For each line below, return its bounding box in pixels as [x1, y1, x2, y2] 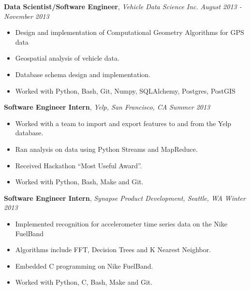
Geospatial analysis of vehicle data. [15, 53, 119, 63]
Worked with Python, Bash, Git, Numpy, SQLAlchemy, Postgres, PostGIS [15, 85, 235, 96]
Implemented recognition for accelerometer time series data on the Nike [15, 218, 227, 228]
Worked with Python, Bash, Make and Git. [15, 177, 144, 187]
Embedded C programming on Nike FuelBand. [15, 260, 153, 271]
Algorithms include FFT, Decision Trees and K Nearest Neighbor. [15, 244, 211, 255]
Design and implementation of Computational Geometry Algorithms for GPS [15, 27, 244, 37]
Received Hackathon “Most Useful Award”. [15, 160, 142, 170]
